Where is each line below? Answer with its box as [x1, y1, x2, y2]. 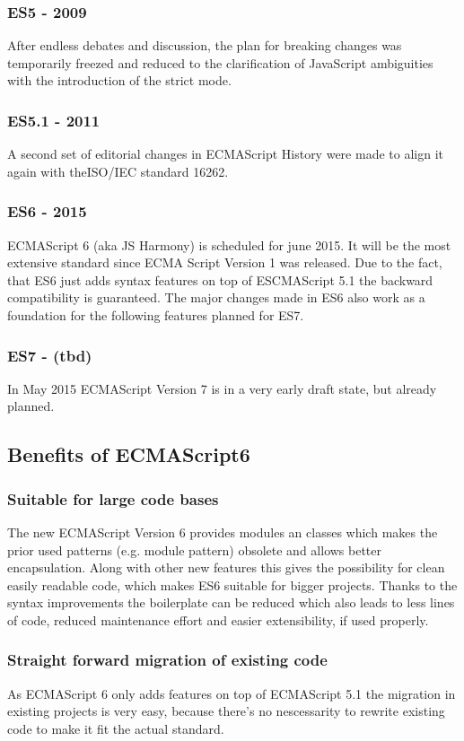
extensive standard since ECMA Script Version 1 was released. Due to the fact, [7, 253, 442, 272]
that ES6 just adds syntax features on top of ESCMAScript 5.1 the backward [7, 270, 433, 289]
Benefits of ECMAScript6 [7, 440, 250, 468]
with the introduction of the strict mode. [7, 71, 232, 90]
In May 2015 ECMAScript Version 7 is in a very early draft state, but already [7, 379, 437, 397]
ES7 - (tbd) [7, 344, 92, 366]
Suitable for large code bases [7, 487, 219, 510]
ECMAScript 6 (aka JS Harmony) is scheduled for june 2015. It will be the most [7, 235, 451, 254]
